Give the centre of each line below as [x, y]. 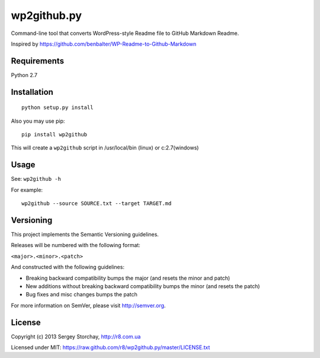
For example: [27, 190]
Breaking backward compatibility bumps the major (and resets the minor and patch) [128, 278]
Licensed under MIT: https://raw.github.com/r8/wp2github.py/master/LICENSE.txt [111, 347]
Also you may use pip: [38, 121]
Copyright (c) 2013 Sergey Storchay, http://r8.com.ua [76, 336]
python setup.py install [57, 108]
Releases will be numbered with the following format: [76, 245]
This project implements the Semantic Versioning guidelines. [85, 235]
